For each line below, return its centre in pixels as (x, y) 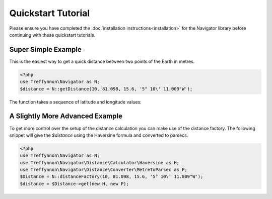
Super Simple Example (45, 49)
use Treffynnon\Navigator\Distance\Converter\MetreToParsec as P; (104, 170)
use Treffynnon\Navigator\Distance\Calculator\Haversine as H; (100, 163)
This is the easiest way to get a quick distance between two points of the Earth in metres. (102, 61)
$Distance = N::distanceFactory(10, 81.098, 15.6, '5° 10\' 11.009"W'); (112, 177)
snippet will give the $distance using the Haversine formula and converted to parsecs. (99, 135)
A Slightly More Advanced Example (66, 116)
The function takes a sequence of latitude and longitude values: (76, 102)
